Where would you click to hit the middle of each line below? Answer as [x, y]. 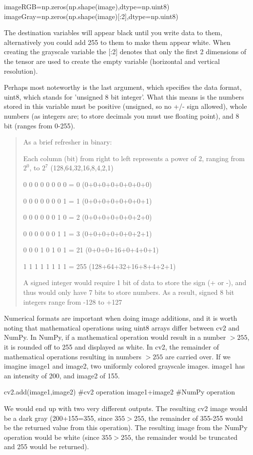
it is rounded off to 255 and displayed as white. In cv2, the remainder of [111, 347]
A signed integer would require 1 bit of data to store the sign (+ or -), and [135, 282]
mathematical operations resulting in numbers [73, 356]
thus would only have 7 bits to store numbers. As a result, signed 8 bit [129, 292]
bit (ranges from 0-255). [39, 125]
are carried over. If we [198, 356]
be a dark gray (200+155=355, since [58, 418]
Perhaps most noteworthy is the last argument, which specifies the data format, [123, 87]
